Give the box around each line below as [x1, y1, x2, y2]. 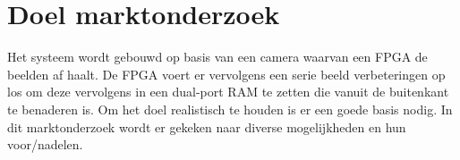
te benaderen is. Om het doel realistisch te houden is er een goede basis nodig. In [7, 99, 453, 118]
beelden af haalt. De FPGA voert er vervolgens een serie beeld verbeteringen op [7, 64, 446, 83]
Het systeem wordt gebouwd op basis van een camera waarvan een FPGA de [7, 47, 428, 66]
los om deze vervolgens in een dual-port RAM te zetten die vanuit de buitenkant [7, 82, 449, 101]
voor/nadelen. [7, 135, 83, 154]
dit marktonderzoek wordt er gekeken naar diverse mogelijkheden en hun [7, 117, 406, 136]
